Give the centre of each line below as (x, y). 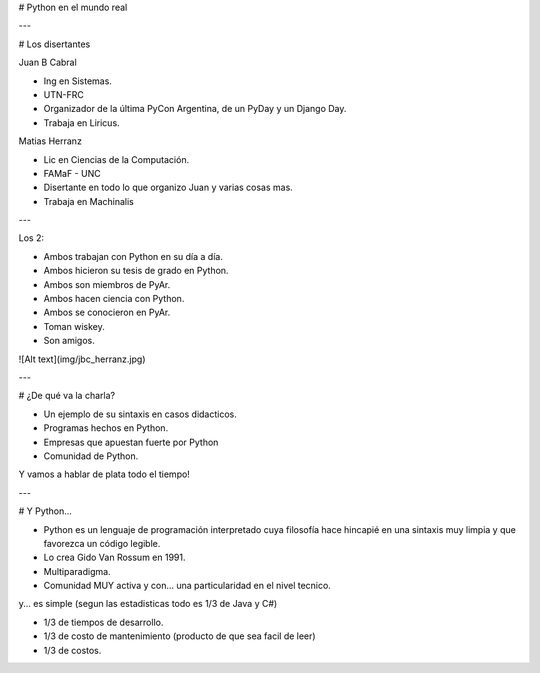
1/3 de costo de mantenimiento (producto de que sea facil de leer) (179, 636)
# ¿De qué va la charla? (66, 396)
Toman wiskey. (74, 326)
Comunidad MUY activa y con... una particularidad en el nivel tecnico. (187, 586)
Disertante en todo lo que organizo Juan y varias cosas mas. (168, 187)
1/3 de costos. (72, 650)
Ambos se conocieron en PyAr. (107, 312)
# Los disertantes (54, 44)
